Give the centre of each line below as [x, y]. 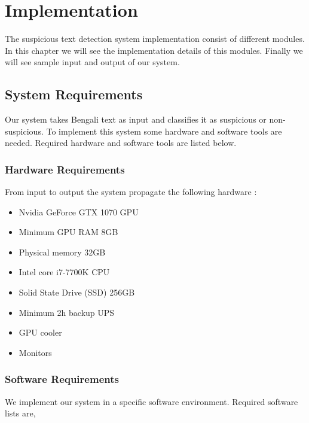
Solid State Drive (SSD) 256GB [77, 292]
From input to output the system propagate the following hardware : [131, 192]
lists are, [20, 413]
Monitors [35, 352]
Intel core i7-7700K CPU [64, 272]
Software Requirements [62, 379]
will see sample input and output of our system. [92, 62]
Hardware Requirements [65, 169]
